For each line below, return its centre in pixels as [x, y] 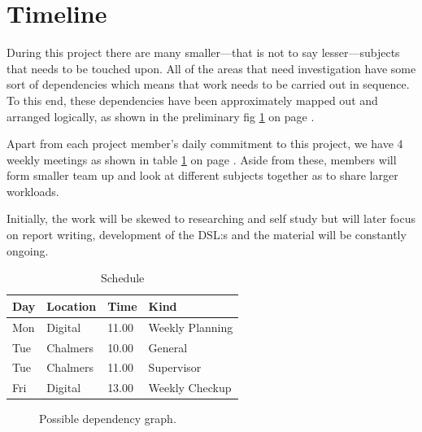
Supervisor [175, 367]
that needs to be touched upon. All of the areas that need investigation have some [211, 68]
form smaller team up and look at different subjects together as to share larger [202, 175]
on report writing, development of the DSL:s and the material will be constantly [207, 235]
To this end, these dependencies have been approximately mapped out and [192, 100]
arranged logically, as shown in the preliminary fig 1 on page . [161, 116]
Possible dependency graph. [108, 419]
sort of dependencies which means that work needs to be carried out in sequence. [208, 84]
